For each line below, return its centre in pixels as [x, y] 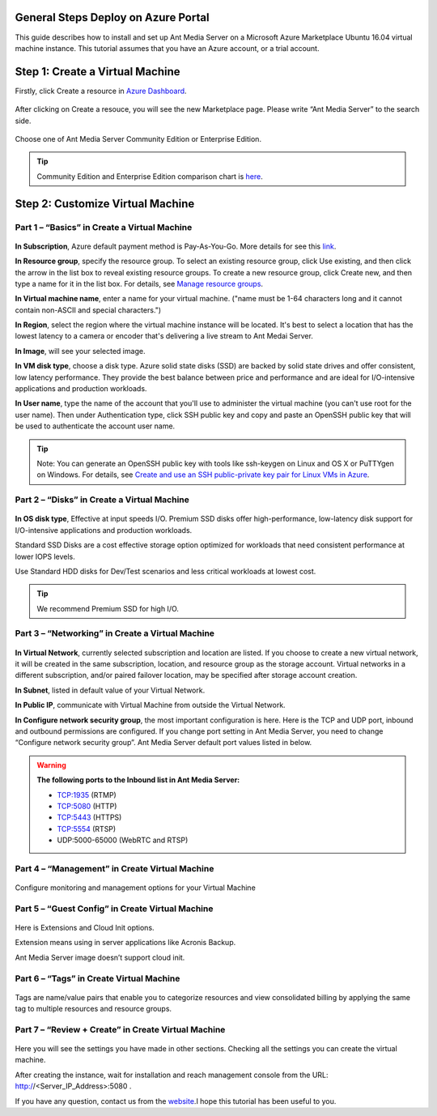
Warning [51, 765]
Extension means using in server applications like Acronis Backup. [125, 943]
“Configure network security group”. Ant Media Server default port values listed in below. [163, 743]
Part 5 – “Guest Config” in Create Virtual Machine [114, 909]
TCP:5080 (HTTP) [87, 806]
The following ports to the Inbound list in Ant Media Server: [138, 780]
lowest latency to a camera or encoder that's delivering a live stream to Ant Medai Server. [164, 336]
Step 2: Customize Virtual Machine [105, 204]
